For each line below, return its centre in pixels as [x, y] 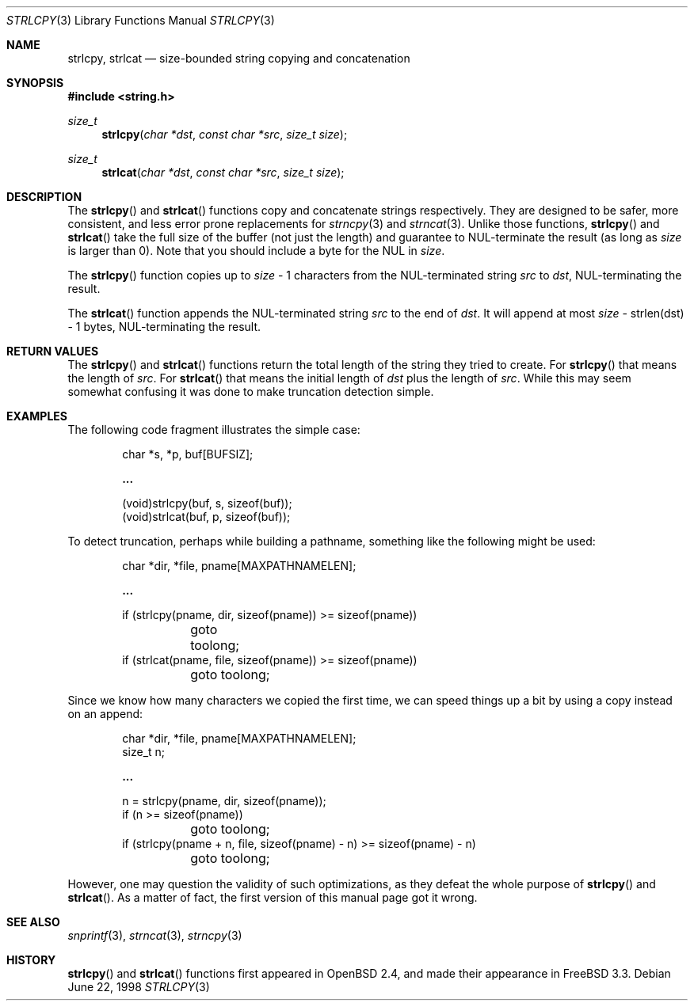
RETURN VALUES [53, 351]
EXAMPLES [37, 416]
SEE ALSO [33, 922]
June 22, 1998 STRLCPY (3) [139, 987]
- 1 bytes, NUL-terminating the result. [164, 327]
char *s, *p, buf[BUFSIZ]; [188, 454]
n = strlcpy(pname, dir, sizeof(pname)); [224, 801]
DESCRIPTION [44, 197]
